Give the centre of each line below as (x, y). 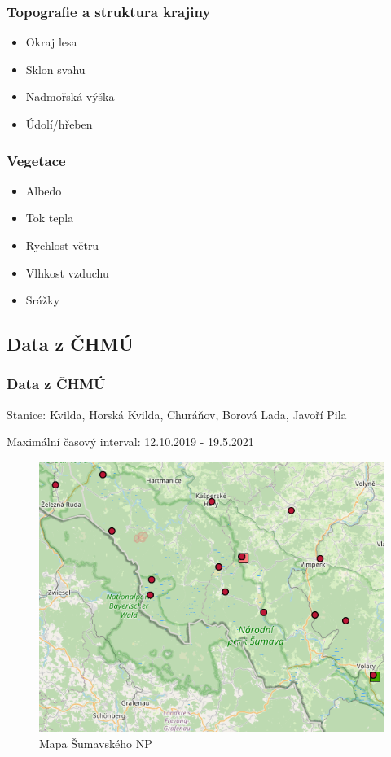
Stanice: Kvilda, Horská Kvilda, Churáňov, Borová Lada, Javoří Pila (177, 414)
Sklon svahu (55, 69)
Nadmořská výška (70, 96)
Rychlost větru (62, 245)
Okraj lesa (51, 42)
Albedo (44, 190)
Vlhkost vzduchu (67, 272)
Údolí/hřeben (59, 124)
